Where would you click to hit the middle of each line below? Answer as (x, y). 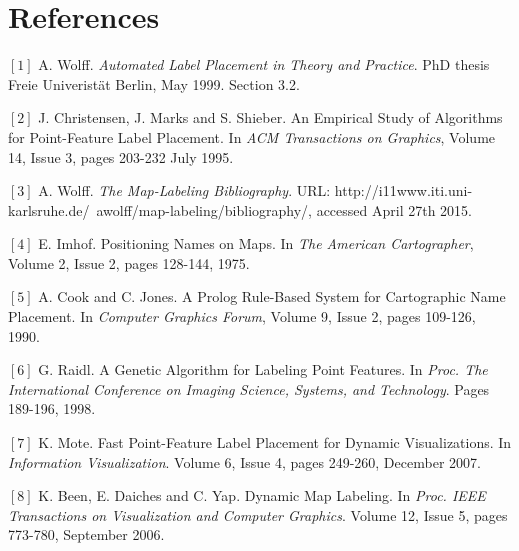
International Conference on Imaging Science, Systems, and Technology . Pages (249, 388)
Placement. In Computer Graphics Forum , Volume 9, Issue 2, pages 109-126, (242, 316)
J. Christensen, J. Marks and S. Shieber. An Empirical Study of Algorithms (270, 117)
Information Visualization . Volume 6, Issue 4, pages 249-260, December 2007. (244, 461)
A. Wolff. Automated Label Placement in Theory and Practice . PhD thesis (264, 64)
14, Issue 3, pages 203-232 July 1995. (121, 156)
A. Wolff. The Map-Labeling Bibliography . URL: (184, 190)
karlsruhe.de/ (49, 209)
